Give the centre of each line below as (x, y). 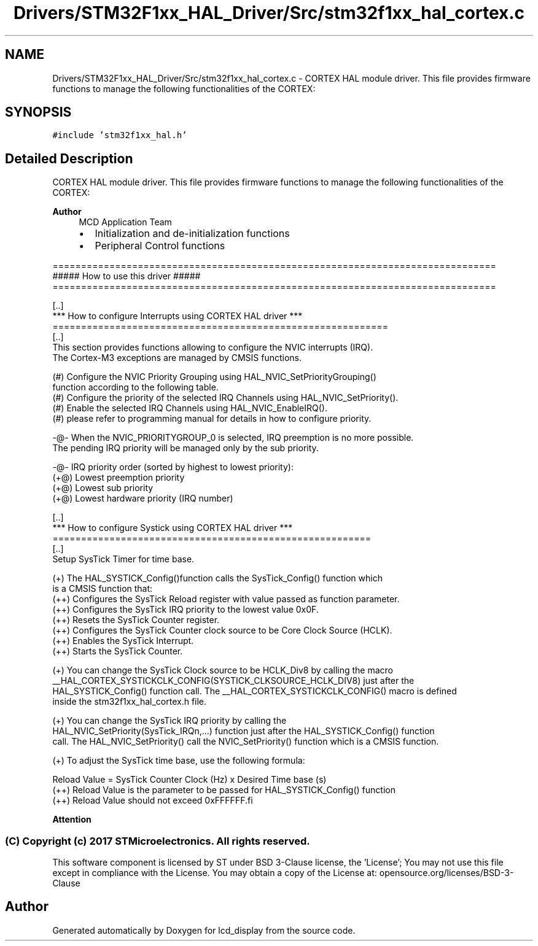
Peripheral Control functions (160, 246)
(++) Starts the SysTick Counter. (118, 651)
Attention (72, 820)
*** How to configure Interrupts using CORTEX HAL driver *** (177, 316)
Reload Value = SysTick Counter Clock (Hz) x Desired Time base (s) (189, 780)
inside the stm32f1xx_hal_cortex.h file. (130, 702)
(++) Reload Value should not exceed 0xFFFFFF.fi (153, 801)
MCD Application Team (125, 222)
